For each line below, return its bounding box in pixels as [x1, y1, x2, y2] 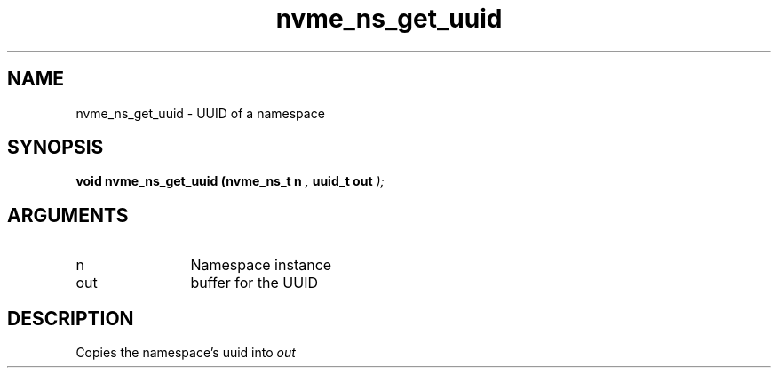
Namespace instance [190, 256, 332, 275]
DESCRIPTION [7, 307, 134, 330]
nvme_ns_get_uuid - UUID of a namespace [75, 105, 325, 121]
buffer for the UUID [190, 274, 318, 292]
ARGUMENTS [7, 203, 129, 227]
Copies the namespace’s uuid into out [75, 345, 296, 361]
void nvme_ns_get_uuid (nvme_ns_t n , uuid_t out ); [75, 173, 385, 189]
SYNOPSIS [7, 136, 104, 159]
